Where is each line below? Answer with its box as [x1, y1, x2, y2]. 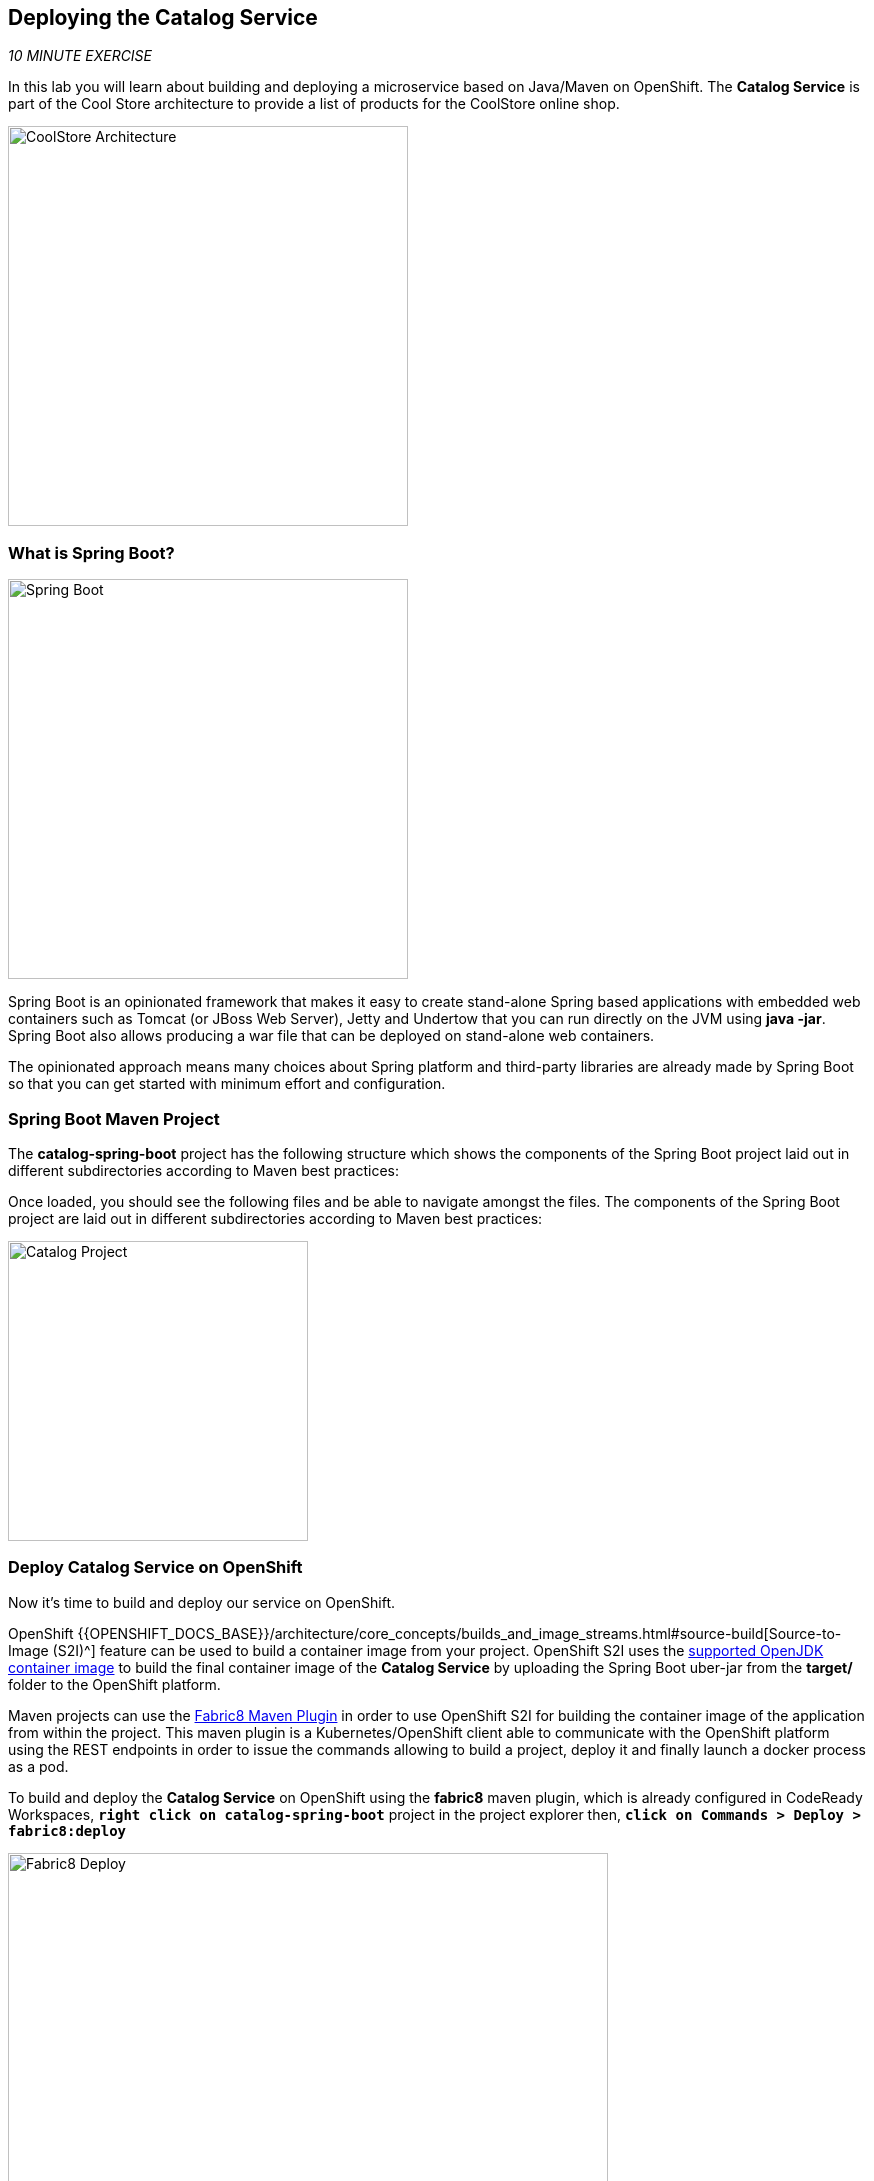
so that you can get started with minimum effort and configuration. [8, 1075, 446, 1093]
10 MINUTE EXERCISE [8, 47, 153, 65]
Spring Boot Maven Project [8, 1108, 220, 1129]
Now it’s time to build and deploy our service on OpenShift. [8, 1593, 396, 1611]
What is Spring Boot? [8, 542, 175, 563]
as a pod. [8, 1757, 69, 1775]
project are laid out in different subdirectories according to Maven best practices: [8, 1209, 543, 1227]
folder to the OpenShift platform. [8, 1675, 221, 1693]
